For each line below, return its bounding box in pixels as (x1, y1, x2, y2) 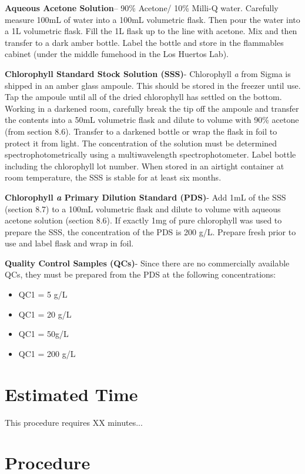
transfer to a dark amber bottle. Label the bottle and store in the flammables (5, 36, 284, 48)
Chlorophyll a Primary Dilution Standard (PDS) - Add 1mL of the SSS (5, 191, 286, 203)
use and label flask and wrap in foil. (5, 237, 134, 249)
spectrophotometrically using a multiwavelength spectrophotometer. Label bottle (5, 148, 296, 161)
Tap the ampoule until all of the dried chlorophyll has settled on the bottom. (5, 91, 282, 103)
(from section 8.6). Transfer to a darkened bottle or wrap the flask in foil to (5, 125, 277, 137)
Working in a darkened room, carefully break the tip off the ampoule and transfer (5, 102, 299, 114)
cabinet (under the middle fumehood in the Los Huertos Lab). (5, 48, 229, 60)
